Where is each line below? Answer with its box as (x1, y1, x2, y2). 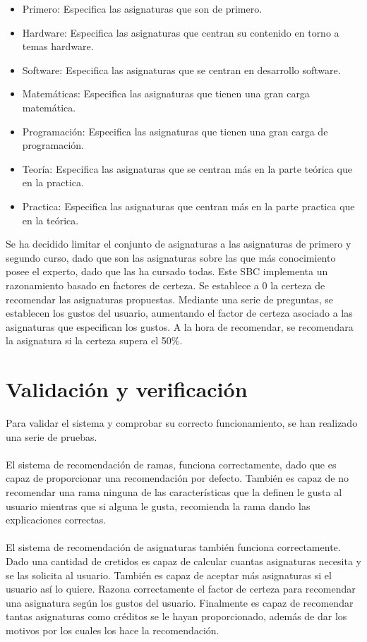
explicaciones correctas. (6, 512, 107, 527)
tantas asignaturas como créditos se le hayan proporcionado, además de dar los (6, 609, 347, 624)
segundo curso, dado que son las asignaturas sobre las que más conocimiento (6, 250, 336, 265)
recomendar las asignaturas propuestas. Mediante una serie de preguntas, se (6, 291, 334, 306)
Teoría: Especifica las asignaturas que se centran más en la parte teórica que (22, 161, 352, 176)
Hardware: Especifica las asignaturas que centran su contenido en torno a (22, 25, 339, 40)
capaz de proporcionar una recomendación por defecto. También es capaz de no (6, 471, 349, 485)
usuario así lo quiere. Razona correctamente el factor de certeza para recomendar (6, 581, 356, 596)
